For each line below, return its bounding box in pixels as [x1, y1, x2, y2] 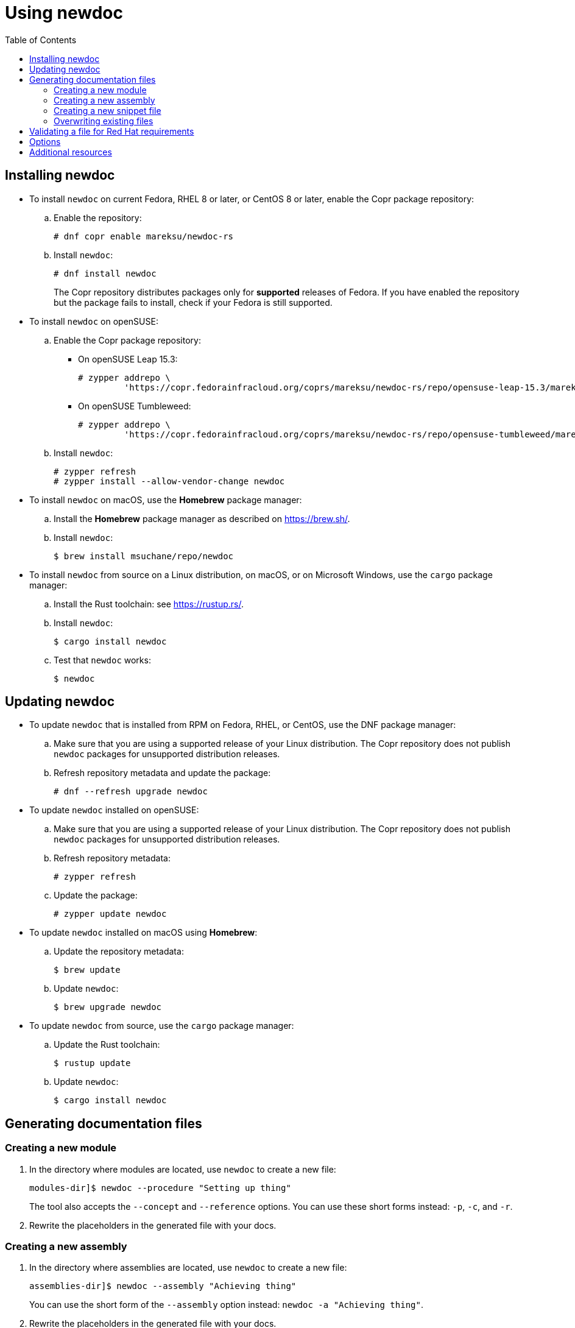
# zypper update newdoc [54, 909, 167, 919]
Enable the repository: [54, 212, 142, 223]
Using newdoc [5, 2, 123, 23]
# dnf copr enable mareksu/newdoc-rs [54, 231, 234, 241]
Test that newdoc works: [54, 654, 151, 665]
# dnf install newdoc [54, 268, 157, 278]
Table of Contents [5, 34, 77, 45]
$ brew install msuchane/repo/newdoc [54, 551, 234, 561]
